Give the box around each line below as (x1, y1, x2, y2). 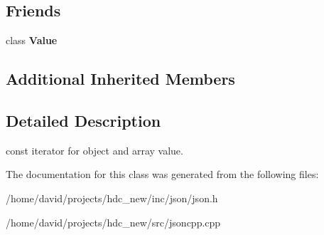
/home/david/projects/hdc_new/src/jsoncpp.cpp (6, 214, 221, 229)
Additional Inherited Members (6, 68, 235, 90)
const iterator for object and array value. (6, 142, 183, 157)
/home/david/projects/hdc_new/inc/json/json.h (6, 190, 218, 205)
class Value (6, 33, 58, 48)
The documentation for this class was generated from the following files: (6, 167, 319, 182)
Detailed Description (6, 109, 161, 131)
